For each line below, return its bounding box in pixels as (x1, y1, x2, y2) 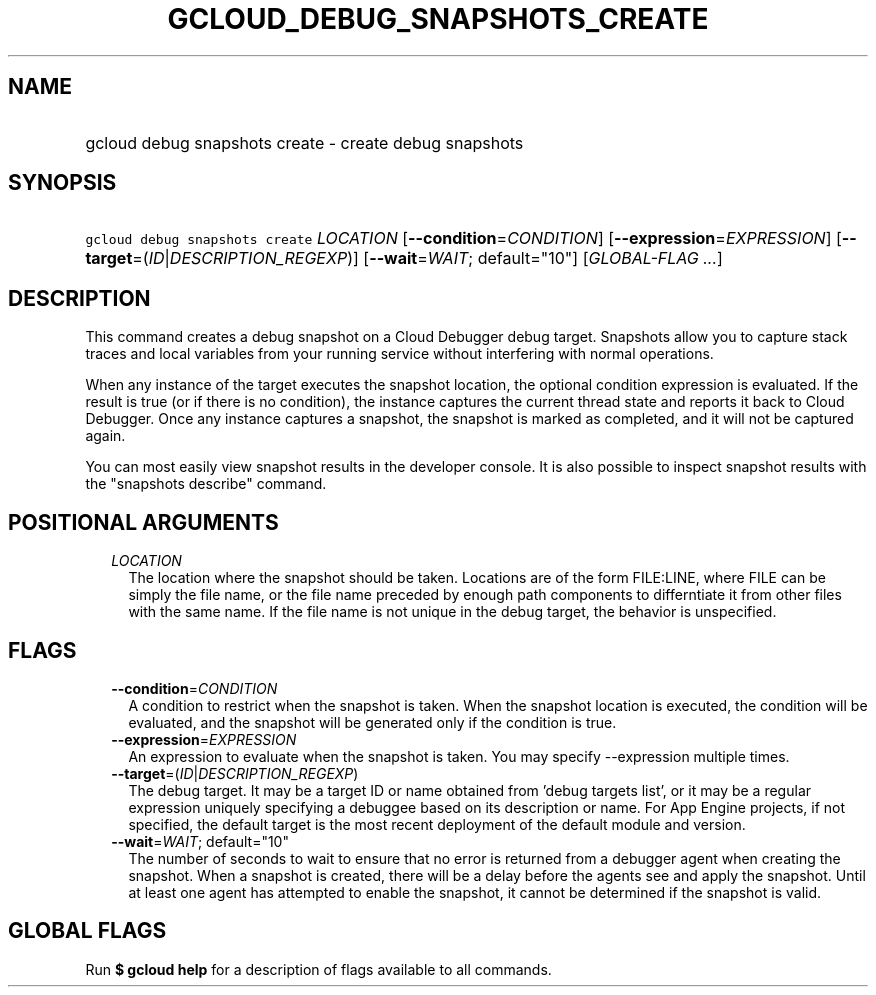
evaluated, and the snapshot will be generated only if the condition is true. (128, 713, 617, 731)
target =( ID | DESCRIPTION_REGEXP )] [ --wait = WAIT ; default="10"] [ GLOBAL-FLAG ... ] (85, 248, 723, 269)
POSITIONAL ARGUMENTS (8, 509, 279, 535)
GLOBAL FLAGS (8, 918, 167, 944)
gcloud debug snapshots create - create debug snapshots (85, 132, 524, 153)
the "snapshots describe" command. (85, 475, 327, 493)
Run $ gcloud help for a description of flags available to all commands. (85, 960, 552, 978)
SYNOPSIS (8, 170, 117, 196)
